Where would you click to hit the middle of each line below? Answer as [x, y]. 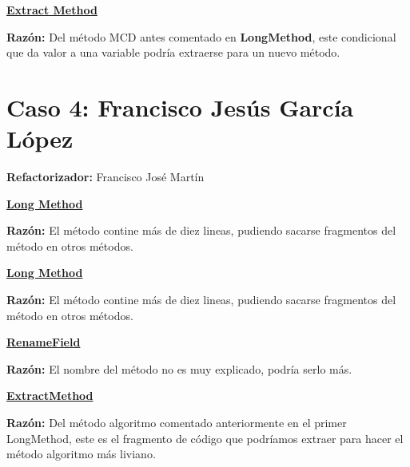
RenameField [44, 342]
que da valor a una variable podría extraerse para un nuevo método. [173, 52]
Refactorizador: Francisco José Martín [105, 177]
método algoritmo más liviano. [81, 454]
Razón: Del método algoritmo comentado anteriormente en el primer [177, 423]
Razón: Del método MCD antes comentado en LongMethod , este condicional [201, 36]
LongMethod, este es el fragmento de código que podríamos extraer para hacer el [205, 438]
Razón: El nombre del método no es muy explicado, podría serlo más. [179, 368]
